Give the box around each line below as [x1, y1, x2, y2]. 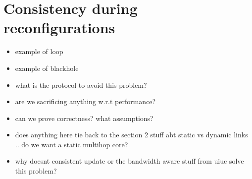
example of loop [15, 46, 63, 57]
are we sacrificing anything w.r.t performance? [15, 96, 156, 107]
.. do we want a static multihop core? [15, 139, 128, 149]
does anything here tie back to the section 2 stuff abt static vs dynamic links [15, 129, 248, 140]
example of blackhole [15, 62, 79, 73]
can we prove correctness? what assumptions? [15, 113, 153, 123]
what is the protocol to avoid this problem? [15, 79, 147, 90]
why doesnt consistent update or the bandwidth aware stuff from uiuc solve [15, 156, 244, 166]
